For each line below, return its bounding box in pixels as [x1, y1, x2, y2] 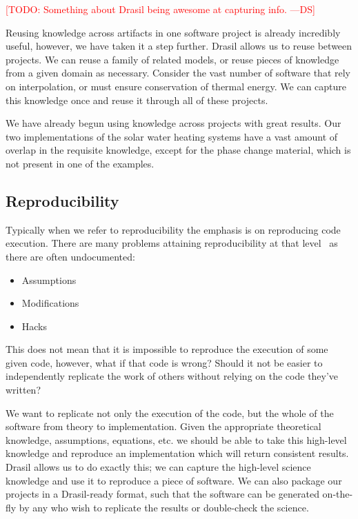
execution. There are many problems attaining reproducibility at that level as [6, 236, 338, 250]
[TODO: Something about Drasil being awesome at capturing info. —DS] [6, 2, 315, 16]
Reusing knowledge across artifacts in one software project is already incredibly [6, 25, 341, 39]
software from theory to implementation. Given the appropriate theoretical [6, 419, 321, 434]
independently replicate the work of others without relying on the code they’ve [6, 369, 339, 383]
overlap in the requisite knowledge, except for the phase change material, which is [6, 143, 351, 157]
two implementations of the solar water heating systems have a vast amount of [6, 129, 338, 143]
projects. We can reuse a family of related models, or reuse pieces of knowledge [6, 52, 339, 66]
